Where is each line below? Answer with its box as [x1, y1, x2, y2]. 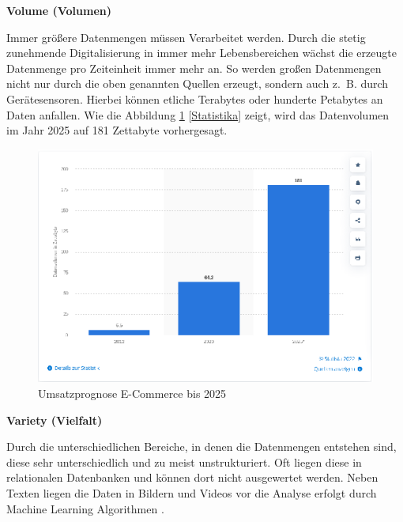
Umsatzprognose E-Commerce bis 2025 [38, 385, 227, 402]
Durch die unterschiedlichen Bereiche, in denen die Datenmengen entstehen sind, [6, 438, 397, 455]
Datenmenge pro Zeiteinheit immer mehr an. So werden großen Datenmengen [6, 59, 382, 76]
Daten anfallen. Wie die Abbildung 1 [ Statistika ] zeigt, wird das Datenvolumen [6, 106, 390, 123]
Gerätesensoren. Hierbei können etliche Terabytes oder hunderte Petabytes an [6, 90, 383, 107]
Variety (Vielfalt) [6, 411, 103, 428]
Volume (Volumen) [6, 2, 111, 18]
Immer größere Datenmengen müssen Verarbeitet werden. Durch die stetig [6, 28, 366, 45]
